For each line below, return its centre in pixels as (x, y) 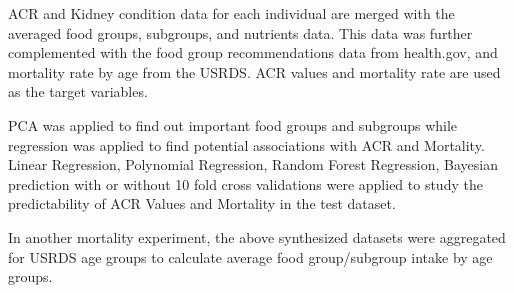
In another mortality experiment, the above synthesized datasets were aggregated (257, 236)
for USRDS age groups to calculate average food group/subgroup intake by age (250, 256)
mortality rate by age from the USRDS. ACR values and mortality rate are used (254, 71)
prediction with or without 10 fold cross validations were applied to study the (245, 183)
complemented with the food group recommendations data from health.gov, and (253, 52)
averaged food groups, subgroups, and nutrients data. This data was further (240, 32)
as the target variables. (78, 91)
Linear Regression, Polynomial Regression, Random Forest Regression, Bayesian (253, 164)
